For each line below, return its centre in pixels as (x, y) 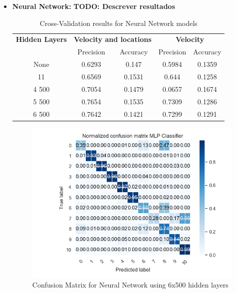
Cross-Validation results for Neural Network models (118, 23)
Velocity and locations (113, 39)
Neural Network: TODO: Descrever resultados (94, 6)
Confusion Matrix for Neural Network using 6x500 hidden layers (130, 285)
